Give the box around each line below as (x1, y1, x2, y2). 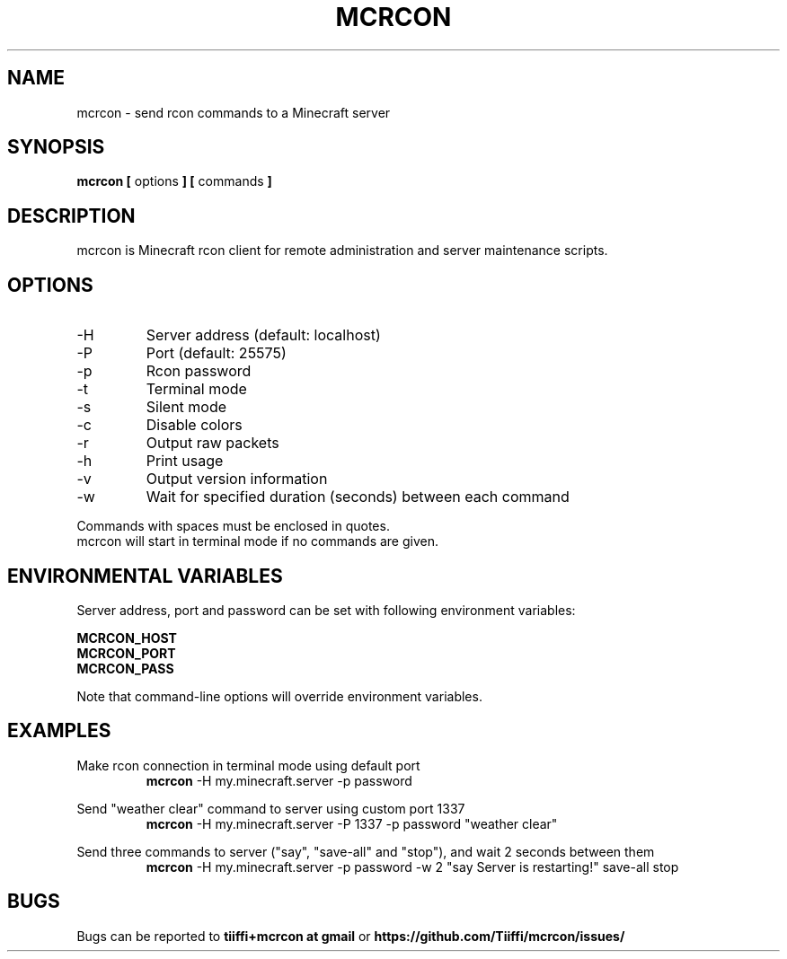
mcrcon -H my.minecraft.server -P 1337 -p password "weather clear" (146, 815, 558, 831)
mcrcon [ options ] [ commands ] (76, 173, 272, 189)
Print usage (146, 452, 224, 471)
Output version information (146, 470, 328, 488)
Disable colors (146, 416, 243, 435)
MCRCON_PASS (76, 660, 174, 676)
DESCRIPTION (7, 204, 136, 227)
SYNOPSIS (7, 136, 105, 159)
